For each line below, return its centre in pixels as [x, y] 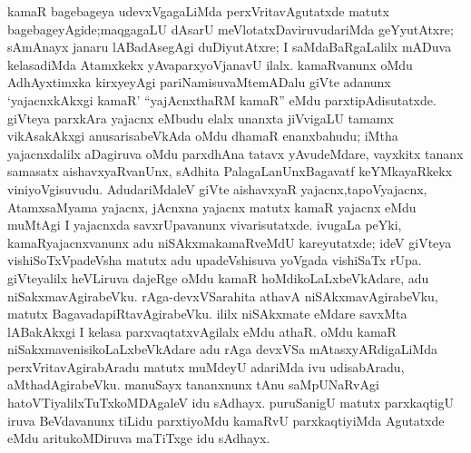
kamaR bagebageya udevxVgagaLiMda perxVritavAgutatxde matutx [198, 11]
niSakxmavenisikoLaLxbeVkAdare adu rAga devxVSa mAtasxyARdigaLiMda [222, 349]
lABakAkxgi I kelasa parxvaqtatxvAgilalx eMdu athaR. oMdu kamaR [202, 331]
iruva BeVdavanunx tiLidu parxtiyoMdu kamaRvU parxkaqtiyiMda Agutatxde [226, 420]
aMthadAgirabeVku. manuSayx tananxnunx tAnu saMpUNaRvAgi [193, 384]
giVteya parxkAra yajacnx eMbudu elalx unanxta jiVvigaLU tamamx [201, 118]
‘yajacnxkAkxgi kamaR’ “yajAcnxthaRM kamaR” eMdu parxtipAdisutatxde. [222, 99]
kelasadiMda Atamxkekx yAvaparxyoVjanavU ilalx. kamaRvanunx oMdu [210, 64]
